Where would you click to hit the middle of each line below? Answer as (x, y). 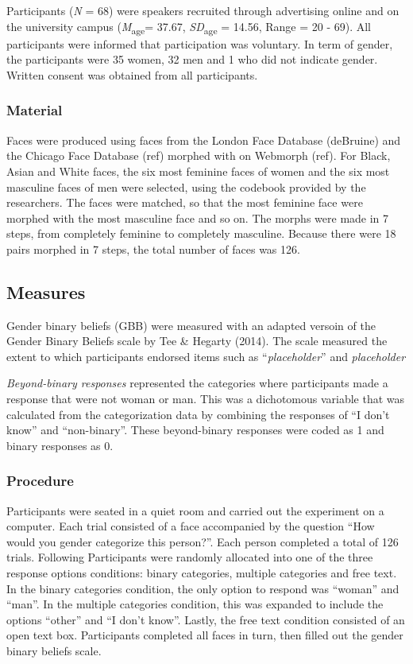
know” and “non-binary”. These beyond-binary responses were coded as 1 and (195, 430)
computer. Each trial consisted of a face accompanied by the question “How (191, 526)
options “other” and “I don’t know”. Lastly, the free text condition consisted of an (206, 619)
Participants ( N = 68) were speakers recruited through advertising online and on (203, 10)
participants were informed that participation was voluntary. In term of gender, (200, 43)
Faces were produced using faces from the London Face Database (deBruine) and (204, 140)
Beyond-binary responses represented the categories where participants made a (197, 383)
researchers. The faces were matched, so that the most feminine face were (185, 202)
